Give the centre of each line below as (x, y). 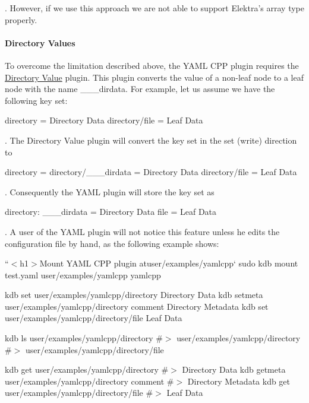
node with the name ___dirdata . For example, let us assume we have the (140, 89)
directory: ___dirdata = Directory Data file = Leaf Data (111, 212)
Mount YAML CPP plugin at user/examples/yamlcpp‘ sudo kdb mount (169, 263)
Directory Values (40, 42)
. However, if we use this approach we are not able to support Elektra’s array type (154, 8)
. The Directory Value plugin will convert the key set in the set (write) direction (151, 140)
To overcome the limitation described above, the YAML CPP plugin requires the (152, 65)
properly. (21, 19)
